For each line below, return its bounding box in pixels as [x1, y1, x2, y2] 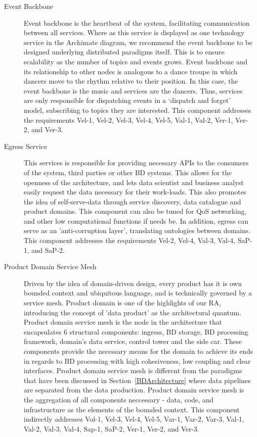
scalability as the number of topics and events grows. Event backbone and [24, 56, 248, 66]
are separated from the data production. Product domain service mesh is [24, 385, 244, 395]
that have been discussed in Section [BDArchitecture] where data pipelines [24, 375, 251, 385]
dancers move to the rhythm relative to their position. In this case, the [24, 76, 238, 86]
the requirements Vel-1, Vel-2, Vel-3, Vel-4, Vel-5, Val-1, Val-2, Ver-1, [24, 114, 233, 125]
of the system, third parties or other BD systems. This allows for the [24, 167, 232, 177]
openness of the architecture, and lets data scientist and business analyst [24, 177, 244, 187]
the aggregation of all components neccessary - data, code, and [24, 394, 214, 404]
